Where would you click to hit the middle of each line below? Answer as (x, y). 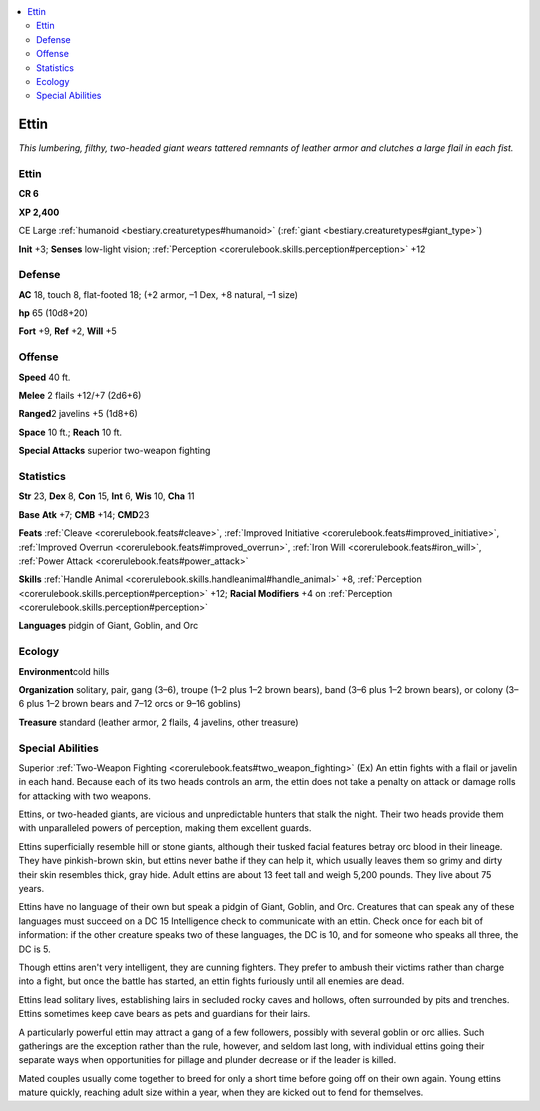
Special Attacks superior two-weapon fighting (114, 451)
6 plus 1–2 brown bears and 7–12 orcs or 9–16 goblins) (130, 704)
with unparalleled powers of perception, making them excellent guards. (165, 828)
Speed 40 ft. (44, 377)
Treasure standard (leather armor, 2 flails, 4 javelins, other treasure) (158, 722)
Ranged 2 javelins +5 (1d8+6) (78, 414)
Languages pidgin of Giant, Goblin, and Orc (108, 626)
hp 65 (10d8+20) (53, 313)
